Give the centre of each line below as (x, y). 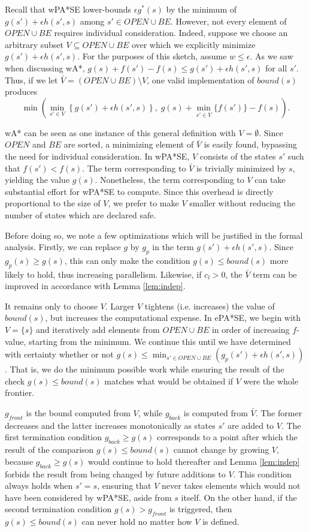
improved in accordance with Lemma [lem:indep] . (95, 286)
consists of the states (238, 156)
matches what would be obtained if (169, 381)
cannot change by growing (221, 450)
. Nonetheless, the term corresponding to (169, 180)
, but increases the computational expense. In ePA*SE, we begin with (173, 318)
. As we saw (272, 56)
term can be (275, 274)
